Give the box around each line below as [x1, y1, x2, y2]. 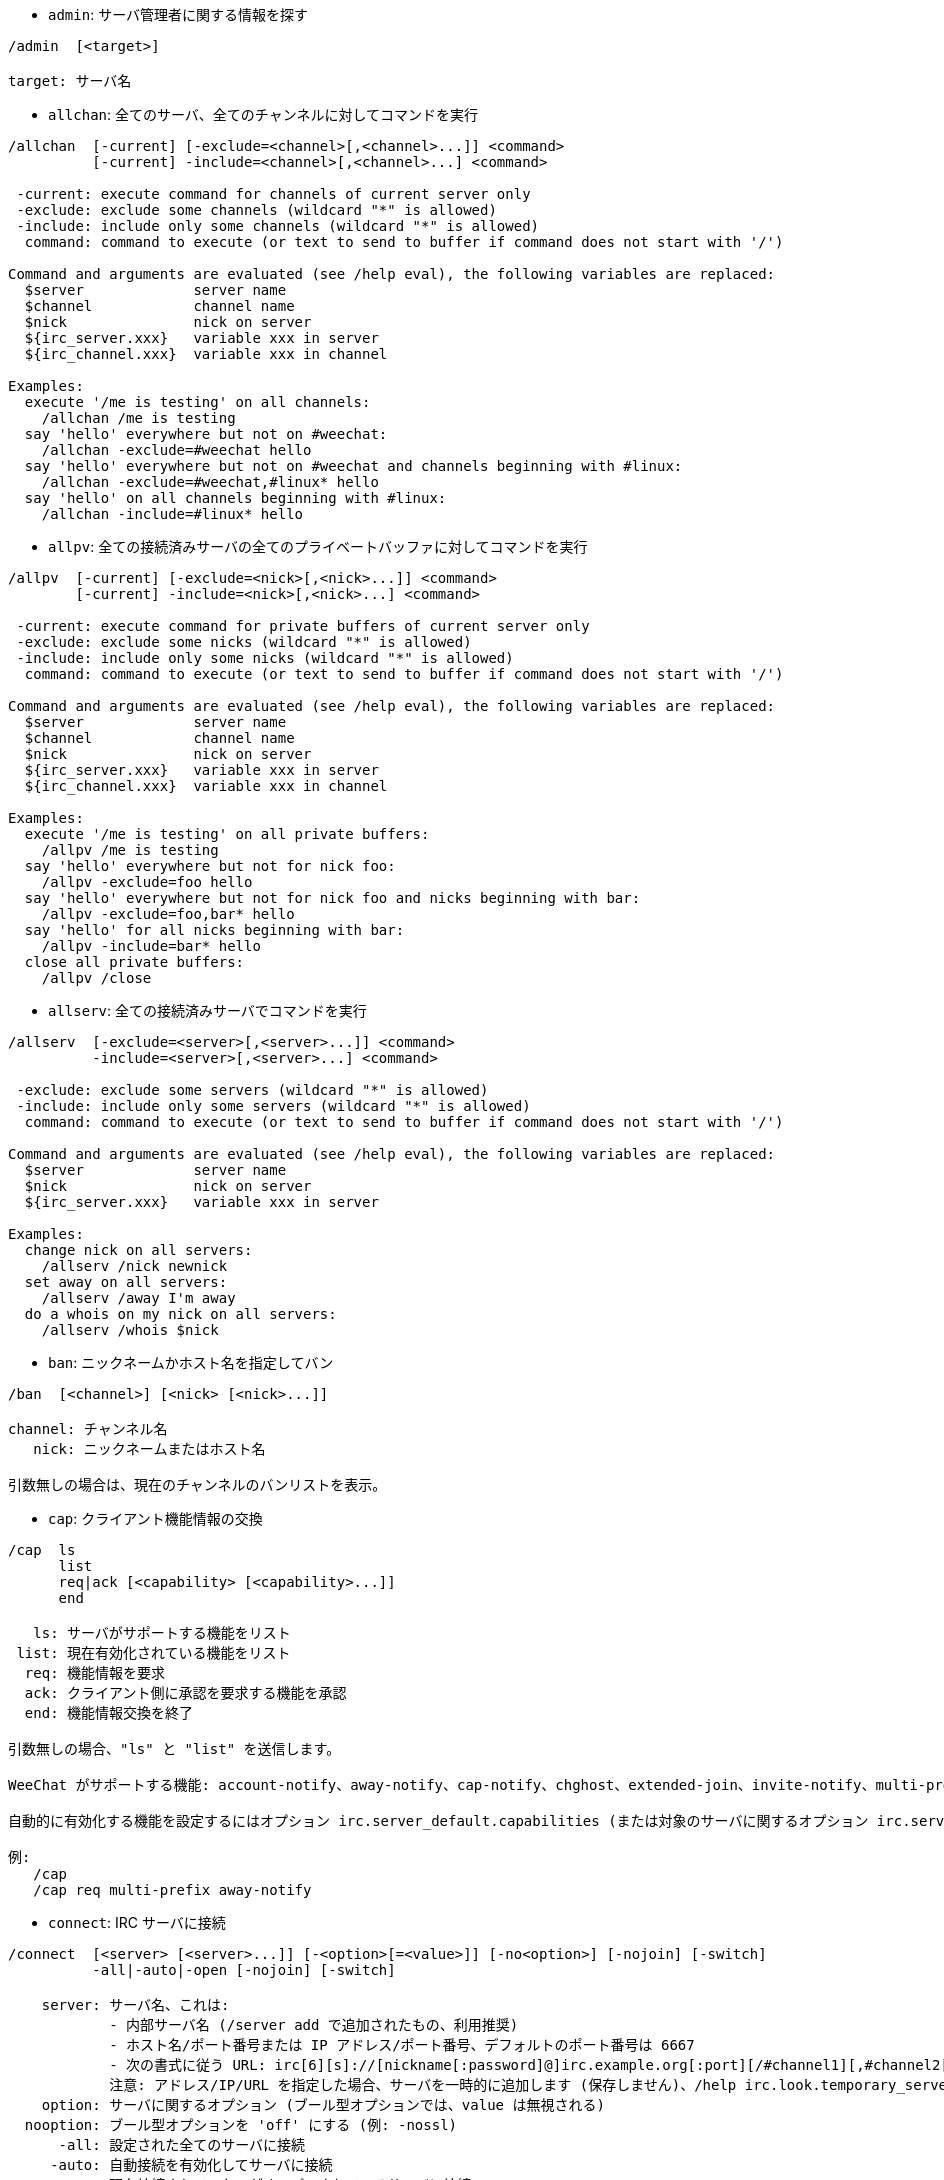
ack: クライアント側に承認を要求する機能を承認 [24, 1685, 347, 1701]
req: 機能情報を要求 [24, 1665, 166, 1681]
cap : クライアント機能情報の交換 [48, 1510, 263, 1527]
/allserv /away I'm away [41, 1290, 236, 1306]
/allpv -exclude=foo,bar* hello [41, 906, 295, 922]
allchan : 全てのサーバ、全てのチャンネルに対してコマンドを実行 [48, 106, 479, 123]
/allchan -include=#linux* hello [41, 506, 304, 522]
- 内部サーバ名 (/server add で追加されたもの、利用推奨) [109, 2017, 519, 2033]
